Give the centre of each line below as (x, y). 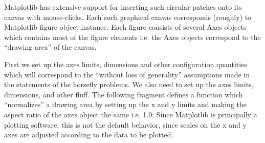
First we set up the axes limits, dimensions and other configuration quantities (126, 64)
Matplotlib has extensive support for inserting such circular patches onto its (123, 7)
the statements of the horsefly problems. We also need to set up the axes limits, (129, 84)
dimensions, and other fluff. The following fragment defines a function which (124, 94)
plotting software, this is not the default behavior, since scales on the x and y (125, 124)
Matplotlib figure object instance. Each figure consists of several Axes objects (125, 27)
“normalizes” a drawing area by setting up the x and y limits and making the (126, 104)
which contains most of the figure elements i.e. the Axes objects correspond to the (132, 37)
